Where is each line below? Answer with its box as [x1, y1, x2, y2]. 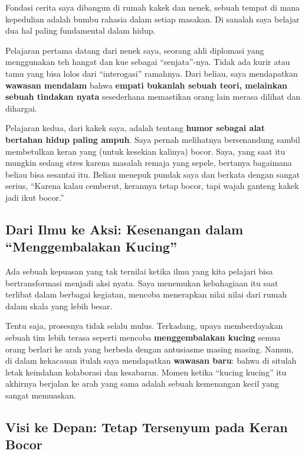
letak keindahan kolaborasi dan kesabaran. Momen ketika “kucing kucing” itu [5, 365, 287, 378]
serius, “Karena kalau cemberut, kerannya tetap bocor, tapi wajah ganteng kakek [5, 179, 299, 192]
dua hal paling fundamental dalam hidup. [5, 24, 156, 37]
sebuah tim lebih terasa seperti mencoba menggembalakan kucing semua [5, 331, 281, 344]
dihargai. [5, 102, 37, 114]
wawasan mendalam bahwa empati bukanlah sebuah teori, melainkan [5, 79, 288, 91]
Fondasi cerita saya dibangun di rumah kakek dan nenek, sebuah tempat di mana [5, 1, 300, 13]
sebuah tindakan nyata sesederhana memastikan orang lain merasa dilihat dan [5, 90, 300, 103]
